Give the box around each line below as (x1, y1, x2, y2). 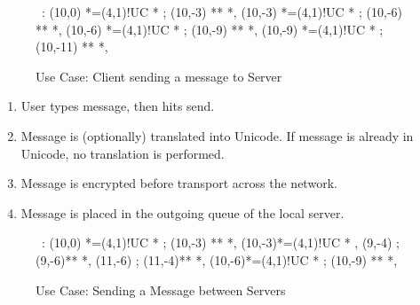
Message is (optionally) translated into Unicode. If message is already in (20, 126, 414, 145)
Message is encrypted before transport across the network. (20, 174, 337, 192)
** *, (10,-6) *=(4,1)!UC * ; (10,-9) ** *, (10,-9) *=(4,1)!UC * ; (36, 20, 384, 38)
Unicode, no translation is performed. (20, 144, 225, 162)
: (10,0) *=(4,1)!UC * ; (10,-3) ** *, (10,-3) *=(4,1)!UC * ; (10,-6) (41, 3, 402, 20)
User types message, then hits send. (20, 97, 215, 115)
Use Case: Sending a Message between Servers (36, 280, 286, 299)
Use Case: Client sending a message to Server (36, 66, 282, 85)
